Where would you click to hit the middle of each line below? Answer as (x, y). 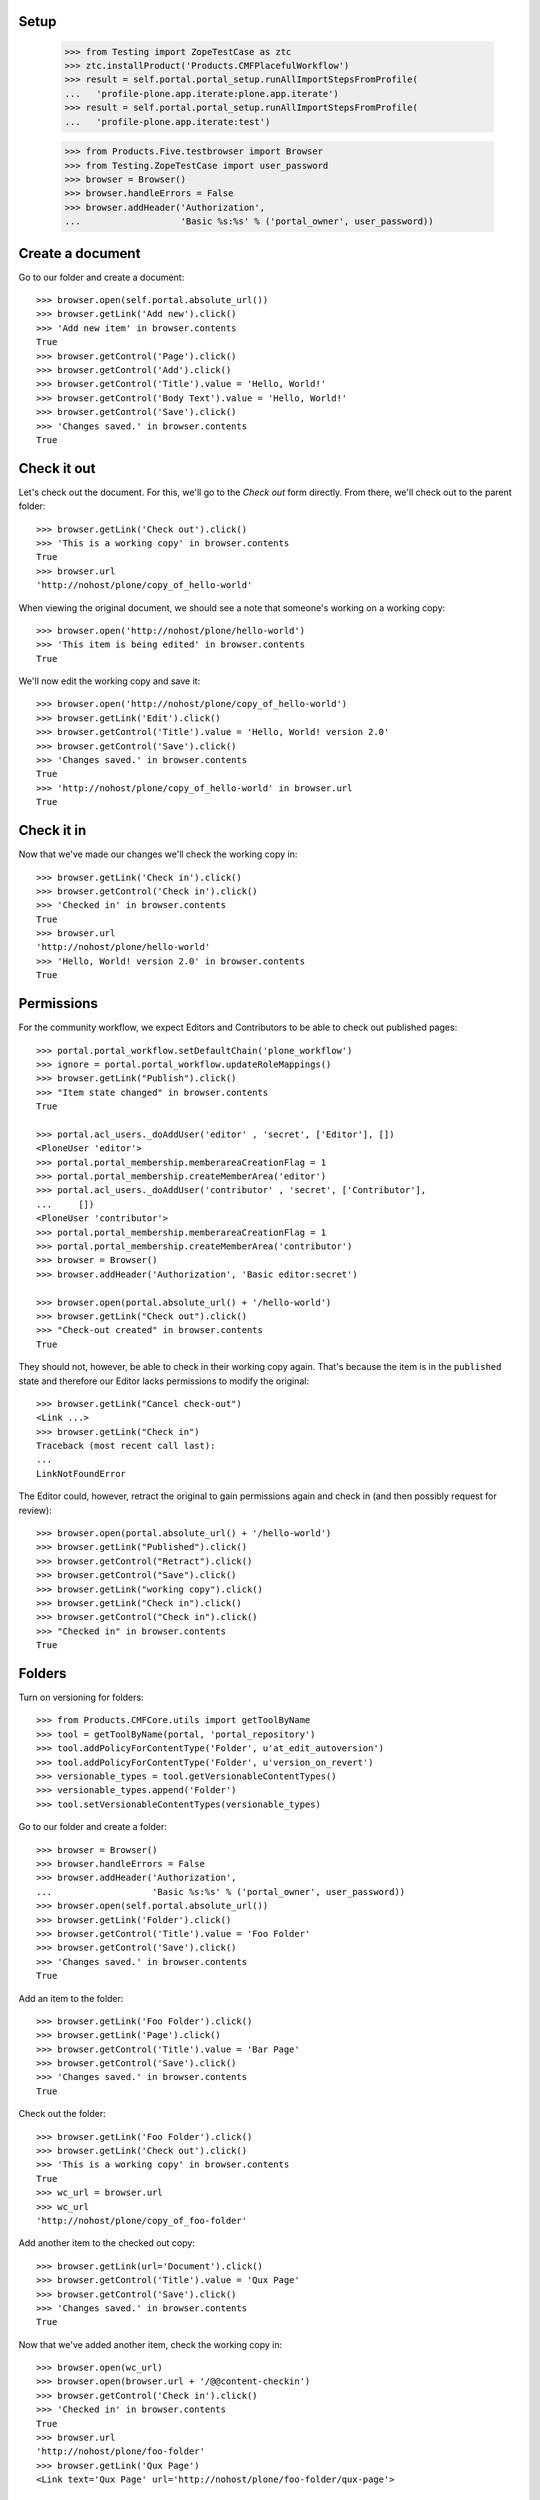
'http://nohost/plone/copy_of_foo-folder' (142, 2220)
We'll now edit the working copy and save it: (109, 681)
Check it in (52, 830)
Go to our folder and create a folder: (92, 1827)
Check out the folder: (62, 2114)
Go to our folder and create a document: (101, 277)
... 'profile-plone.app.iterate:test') (167, 121)
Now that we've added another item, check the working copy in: (150, 2344)
